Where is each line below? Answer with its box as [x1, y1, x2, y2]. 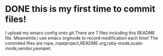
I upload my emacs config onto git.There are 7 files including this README [5, 30, 156, 36]
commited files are [5, 40, 43, 46]
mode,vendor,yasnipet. [5, 45, 52, 51]
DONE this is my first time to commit [5, 3, 156, 15]
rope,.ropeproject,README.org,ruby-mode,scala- [43, 40, 144, 46]
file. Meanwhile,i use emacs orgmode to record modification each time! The [5, 35, 158, 41]
